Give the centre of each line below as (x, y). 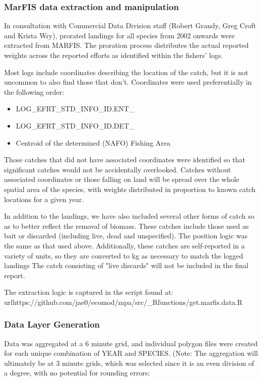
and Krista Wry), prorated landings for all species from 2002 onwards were (119, 35)
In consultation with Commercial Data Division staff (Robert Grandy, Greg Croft (130, 25)
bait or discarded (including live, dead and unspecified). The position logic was (126, 236)
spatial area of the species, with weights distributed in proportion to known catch (130, 189)
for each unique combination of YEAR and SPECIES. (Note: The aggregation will (131, 353)
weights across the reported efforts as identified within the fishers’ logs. (114, 55)
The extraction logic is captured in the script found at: (89, 292)
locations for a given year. (44, 199)
